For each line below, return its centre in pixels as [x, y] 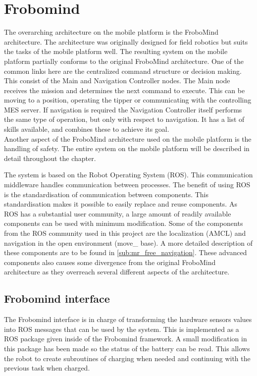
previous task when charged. [47, 368]
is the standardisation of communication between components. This [106, 194]
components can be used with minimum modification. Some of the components [124, 223]
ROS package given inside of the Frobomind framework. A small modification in [126, 339]
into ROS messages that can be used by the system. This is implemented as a [122, 329]
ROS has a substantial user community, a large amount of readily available [118, 213]
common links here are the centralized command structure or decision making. [123, 71]
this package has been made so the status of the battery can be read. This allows [127, 348]
